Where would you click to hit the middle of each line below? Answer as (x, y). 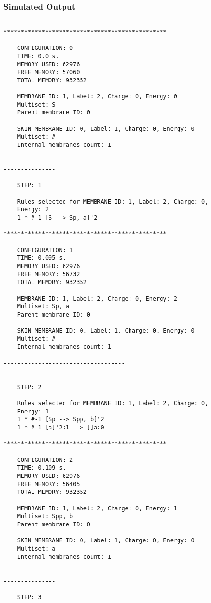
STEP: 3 (29, 597)
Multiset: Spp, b (45, 516)
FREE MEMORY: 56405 (49, 484)
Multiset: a (36, 548)
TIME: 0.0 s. (38, 56)
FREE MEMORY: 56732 (49, 274)
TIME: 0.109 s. (41, 468)
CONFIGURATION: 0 (45, 48)
